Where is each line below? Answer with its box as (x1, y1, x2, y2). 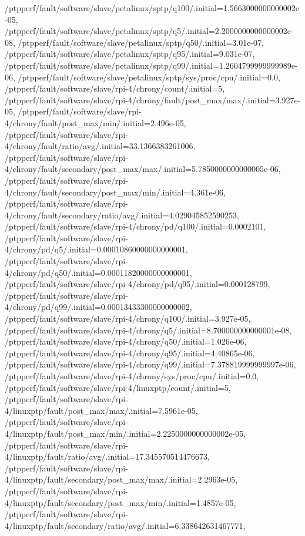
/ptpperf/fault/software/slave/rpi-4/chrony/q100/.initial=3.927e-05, (5, 312, 251, 325)
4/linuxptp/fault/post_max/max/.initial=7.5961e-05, (5, 404, 198, 416)
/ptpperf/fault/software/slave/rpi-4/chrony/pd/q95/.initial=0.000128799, (5, 278, 270, 290)
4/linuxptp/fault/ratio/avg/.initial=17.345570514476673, (5, 450, 210, 463)
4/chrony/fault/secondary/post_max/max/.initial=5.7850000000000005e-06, (5, 163, 281, 175)
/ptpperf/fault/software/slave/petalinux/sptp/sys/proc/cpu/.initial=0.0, (18, 70, 280, 83)
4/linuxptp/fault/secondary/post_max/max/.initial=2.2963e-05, (5, 473, 238, 486)
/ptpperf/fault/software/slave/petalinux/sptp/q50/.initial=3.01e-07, (18, 36, 264, 48)
